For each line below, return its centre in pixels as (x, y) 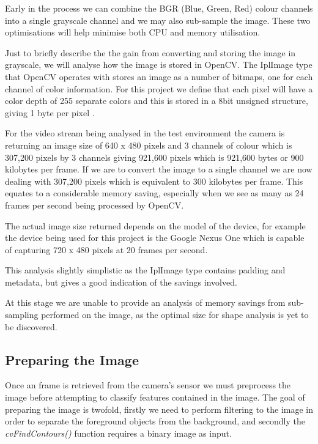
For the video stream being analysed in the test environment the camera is (145, 133)
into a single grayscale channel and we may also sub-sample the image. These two (158, 20)
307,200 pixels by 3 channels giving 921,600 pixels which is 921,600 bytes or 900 (154, 157)
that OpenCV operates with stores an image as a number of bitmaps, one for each (159, 76)
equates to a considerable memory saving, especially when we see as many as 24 (154, 193)
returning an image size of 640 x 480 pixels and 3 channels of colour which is (149, 145)
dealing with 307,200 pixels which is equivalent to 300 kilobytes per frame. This (154, 181)
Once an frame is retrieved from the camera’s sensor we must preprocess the (148, 385)
